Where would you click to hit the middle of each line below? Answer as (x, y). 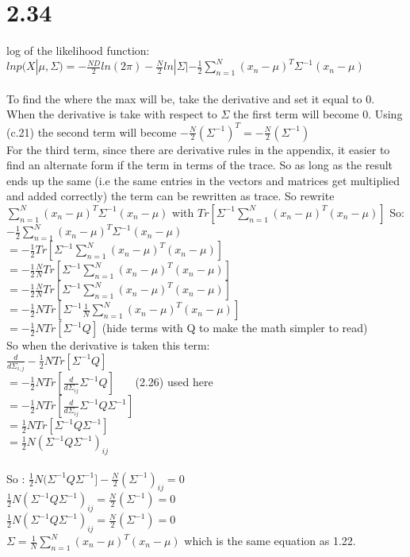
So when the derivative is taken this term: (108, 345)
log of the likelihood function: (78, 50)
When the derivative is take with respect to (112, 114)
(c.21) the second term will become (92, 132)
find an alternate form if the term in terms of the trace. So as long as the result (200, 165)
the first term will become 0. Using (318, 114)
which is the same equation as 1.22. (270, 541)
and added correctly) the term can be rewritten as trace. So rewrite (171, 196)
